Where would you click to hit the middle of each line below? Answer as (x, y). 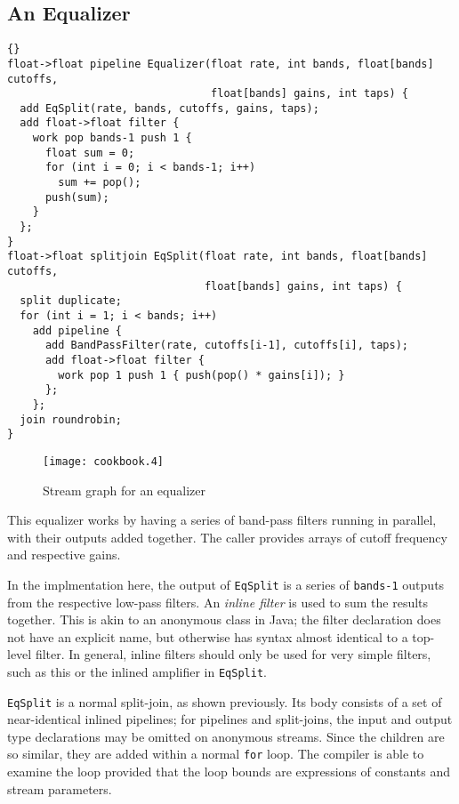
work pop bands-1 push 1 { (112, 138)
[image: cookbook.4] (104, 461)
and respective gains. (64, 555)
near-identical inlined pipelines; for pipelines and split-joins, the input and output (230, 719)
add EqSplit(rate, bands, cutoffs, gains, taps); (169, 108)
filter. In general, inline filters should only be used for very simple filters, (233, 654)
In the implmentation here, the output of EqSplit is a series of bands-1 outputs (226, 584)
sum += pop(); (100, 183)
